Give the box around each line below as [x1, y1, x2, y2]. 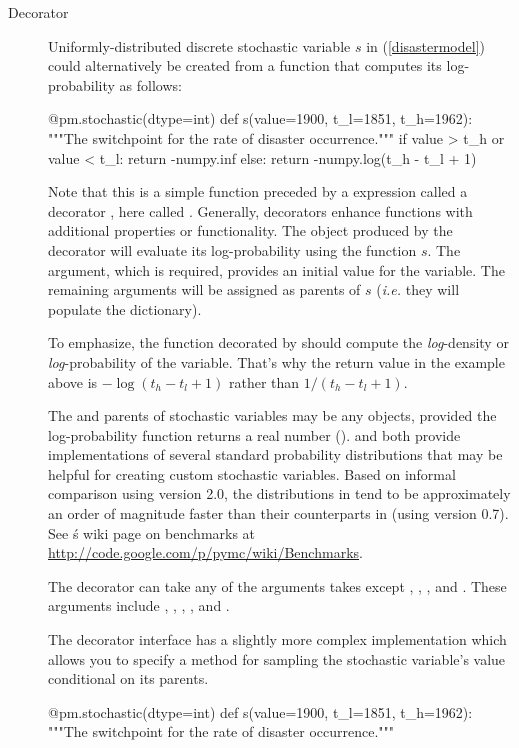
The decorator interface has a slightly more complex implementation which [48, 629, 507, 650]
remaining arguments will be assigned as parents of [48, 279, 361, 300]
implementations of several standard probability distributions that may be [48, 444, 503, 465]
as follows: [119, 74, 182, 95]
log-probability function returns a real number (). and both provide [48, 424, 461, 445]
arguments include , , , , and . [48, 595, 230, 616]
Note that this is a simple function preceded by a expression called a [48, 181, 468, 202]
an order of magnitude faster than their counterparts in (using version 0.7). [48, 503, 509, 524]
